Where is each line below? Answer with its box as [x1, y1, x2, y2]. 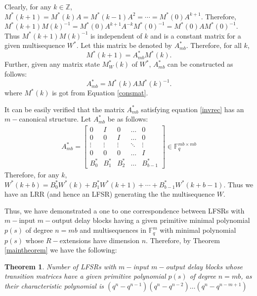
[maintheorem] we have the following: [4, 245, 117, 255]
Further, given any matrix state [4, 59, 100, 69]
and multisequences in [80, 225, 147, 235]
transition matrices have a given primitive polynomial [4, 271, 166, 281]
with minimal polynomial [160, 225, 236, 235]
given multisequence [4, 40, 65, 50]
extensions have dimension [59, 235, 140, 245]
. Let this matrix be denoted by [76, 40, 172, 50]
